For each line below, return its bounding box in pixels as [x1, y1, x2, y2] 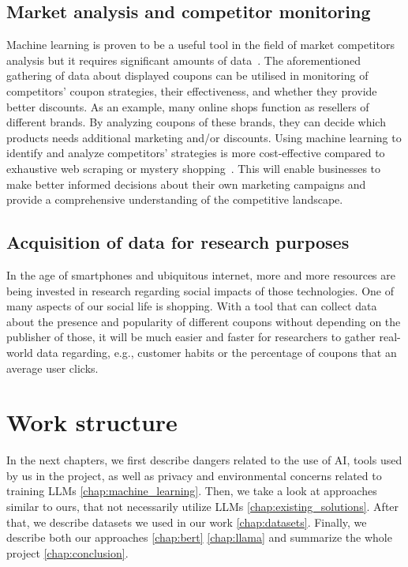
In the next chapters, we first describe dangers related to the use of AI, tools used [6, 452, 402, 468]
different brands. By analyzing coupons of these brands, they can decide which [6, 114, 386, 130]
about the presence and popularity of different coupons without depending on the [6, 313, 401, 329]
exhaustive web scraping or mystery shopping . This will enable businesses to [6, 160, 381, 176]
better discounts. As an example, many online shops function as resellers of [6, 98, 369, 115]
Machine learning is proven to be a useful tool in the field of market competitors [6, 36, 395, 53]
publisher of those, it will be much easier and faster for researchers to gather [6, 329, 376, 345]
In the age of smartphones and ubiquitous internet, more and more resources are [6, 266, 395, 283]
